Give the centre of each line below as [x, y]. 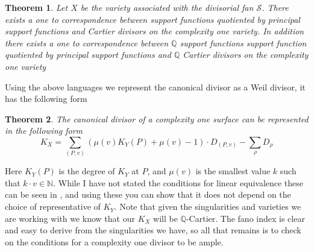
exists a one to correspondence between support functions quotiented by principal [152, 19]
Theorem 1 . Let [36, 7]
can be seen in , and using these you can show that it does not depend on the [148, 194]
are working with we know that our [70, 218]
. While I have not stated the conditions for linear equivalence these [178, 182]
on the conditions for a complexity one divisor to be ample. [114, 241]
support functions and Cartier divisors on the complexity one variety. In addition [155, 31]
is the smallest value [233, 171]
